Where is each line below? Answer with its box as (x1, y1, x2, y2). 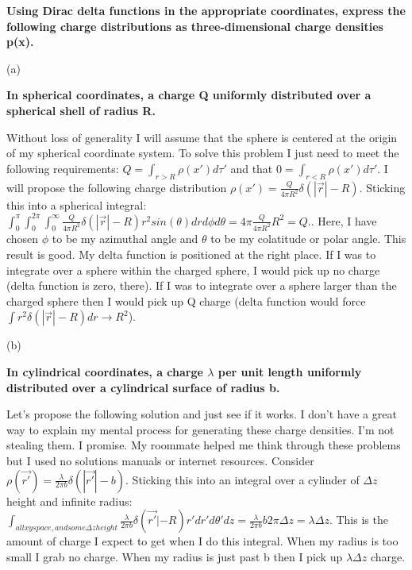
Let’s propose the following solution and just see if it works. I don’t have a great (6, 406, 397, 422)
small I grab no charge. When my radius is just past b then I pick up (6, 548, 343, 564)
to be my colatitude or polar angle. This (210, 230, 406, 247)
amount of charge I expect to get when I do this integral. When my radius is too (6, 533, 399, 549)
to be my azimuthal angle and (52, 230, 198, 247)
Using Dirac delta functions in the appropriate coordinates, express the (6, 2, 406, 18)
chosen (6, 230, 39, 247)
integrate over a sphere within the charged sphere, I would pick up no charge (6, 261, 380, 278)
